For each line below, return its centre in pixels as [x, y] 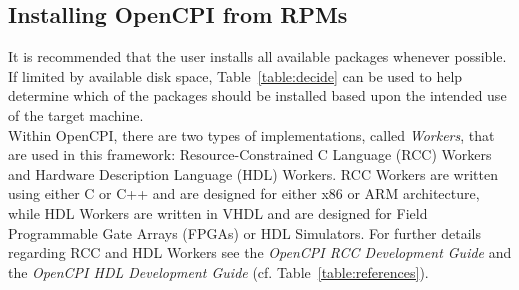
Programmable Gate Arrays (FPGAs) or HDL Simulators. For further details [245, 232]
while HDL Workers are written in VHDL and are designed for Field [218, 212]
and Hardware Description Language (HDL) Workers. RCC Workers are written [253, 173]
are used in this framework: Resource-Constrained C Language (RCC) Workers [250, 154]
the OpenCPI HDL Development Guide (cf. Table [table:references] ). [218, 271]
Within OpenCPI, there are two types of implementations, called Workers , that [251, 134]
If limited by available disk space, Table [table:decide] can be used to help [235, 75]
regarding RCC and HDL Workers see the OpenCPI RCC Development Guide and [260, 252]
